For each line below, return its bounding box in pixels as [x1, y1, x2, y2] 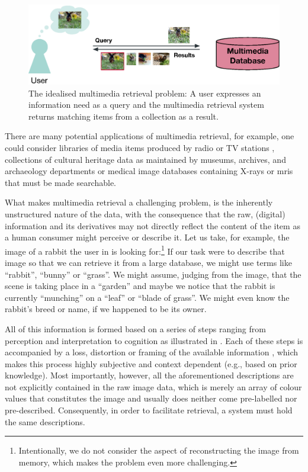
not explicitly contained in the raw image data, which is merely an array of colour [5, 380, 302, 393]
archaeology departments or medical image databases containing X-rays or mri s [5, 165, 293, 177]
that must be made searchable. [5, 176, 117, 188]
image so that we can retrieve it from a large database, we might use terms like [5, 256, 292, 268]
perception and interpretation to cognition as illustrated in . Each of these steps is [5, 334, 303, 346]
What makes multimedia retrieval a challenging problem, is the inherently [5, 196, 273, 208]
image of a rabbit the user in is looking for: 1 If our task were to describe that [5, 243, 285, 257]
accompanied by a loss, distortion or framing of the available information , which [5, 346, 299, 358]
